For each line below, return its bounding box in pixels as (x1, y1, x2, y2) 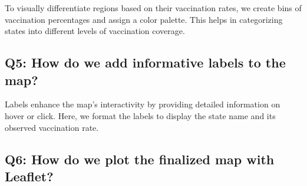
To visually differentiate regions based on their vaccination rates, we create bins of (5, 2, 302, 13)
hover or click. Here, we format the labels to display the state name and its (5, 109, 276, 121)
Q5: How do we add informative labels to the (5, 53, 286, 72)
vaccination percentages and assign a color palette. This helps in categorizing (5, 13, 283, 25)
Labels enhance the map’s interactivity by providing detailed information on (5, 98, 280, 110)
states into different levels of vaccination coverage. (5, 25, 185, 37)
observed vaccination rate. (5, 121, 99, 133)
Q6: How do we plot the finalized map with (5, 150, 275, 168)
